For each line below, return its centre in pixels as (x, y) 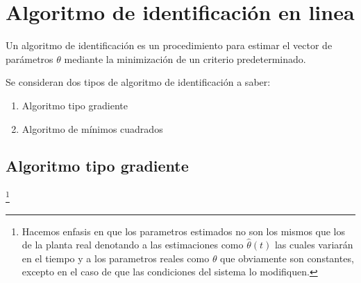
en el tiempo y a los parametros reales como (116, 258)
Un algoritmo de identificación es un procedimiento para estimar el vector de (169, 45)
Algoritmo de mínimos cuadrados (92, 128)
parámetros (30, 58)
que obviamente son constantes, (287, 258)
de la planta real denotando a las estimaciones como (133, 245)
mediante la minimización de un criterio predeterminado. (185, 58)
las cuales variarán (314, 245)
